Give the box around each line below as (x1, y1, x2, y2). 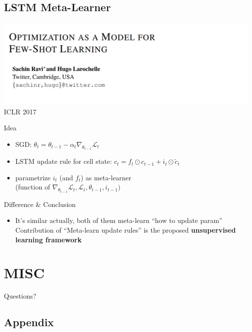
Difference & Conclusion (4, 199, 76, 209)
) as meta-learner (80, 172, 131, 182)
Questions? (4, 291, 36, 301)
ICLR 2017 (4, 106, 36, 116)
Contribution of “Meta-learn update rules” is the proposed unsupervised (15, 225, 236, 235)
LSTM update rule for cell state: (15, 156, 112, 166)
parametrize (15, 172, 51, 182)
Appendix (4, 315, 54, 330)
